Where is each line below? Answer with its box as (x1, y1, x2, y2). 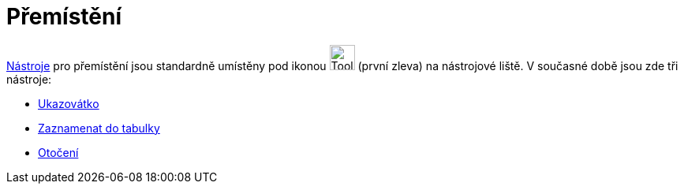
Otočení (38, 145, 79, 159)
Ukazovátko (38, 96, 99, 110)
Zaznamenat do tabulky (38, 121, 160, 135)
